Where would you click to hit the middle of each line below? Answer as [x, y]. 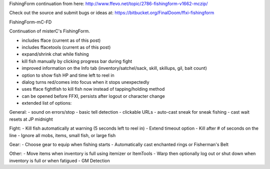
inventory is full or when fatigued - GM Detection [59, 161]
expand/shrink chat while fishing [55, 54]
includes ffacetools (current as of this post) [66, 47]
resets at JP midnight [31, 119]
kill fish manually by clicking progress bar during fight [77, 61]
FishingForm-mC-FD [30, 22]
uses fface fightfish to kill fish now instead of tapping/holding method [93, 89]
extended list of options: [47, 103]
